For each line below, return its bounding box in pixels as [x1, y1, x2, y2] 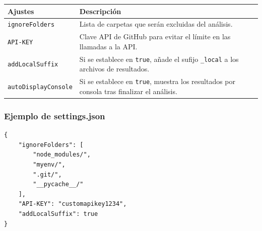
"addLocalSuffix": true [18, 210, 98, 217]
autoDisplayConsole [8, 83, 73, 91]
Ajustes [8, 6, 34, 16]
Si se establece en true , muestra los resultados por [79, 76, 236, 87]
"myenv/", [33, 161, 65, 168]
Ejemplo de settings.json [4, 109, 105, 122]
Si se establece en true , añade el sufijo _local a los [79, 53, 239, 64]
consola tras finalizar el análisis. [79, 86, 177, 96]
